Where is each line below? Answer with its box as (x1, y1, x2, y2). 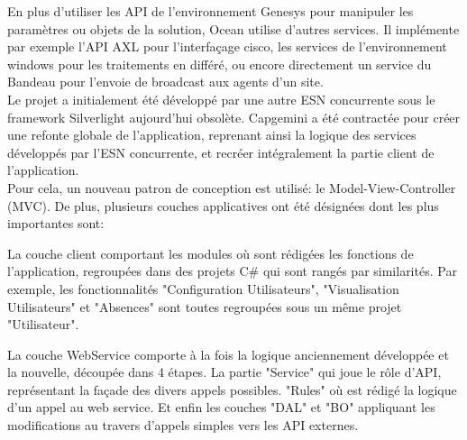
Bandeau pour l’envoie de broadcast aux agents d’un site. (7, 72, 324, 91)
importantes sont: (7, 214, 105, 233)
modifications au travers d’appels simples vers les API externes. (7, 416, 359, 435)
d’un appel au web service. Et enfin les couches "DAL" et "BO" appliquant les (7, 398, 435, 417)
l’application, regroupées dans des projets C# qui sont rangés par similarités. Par (7, 261, 457, 280)
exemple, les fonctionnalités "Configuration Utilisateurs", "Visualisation (7, 279, 399, 298)
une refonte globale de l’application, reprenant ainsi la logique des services (7, 125, 417, 144)
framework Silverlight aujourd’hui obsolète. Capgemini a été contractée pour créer (7, 107, 461, 126)
